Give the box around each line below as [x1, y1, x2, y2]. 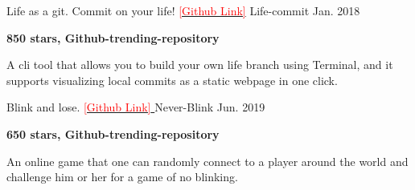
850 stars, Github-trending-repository [6, 29, 220, 46]
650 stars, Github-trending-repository [6, 125, 220, 142]
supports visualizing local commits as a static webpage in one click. [6, 71, 338, 88]
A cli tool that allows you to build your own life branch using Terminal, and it [6, 56, 393, 73]
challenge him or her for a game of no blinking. [6, 168, 238, 185]
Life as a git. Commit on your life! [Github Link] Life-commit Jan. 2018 [6, 2, 360, 18]
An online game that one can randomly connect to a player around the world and [6, 152, 409, 169]
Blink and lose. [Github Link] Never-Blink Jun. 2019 [6, 99, 265, 115]
